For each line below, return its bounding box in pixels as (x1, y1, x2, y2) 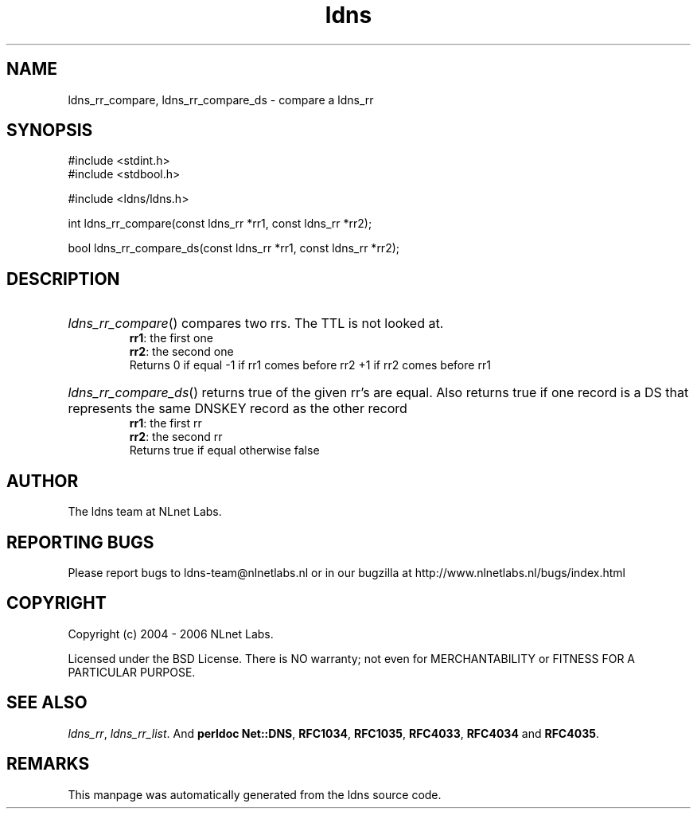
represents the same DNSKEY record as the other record (68, 400, 407, 417)
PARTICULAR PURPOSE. (68, 665, 196, 679)
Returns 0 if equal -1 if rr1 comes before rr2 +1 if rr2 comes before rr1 (129, 358, 491, 372)
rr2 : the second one (129, 345, 234, 359)
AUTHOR (6, 470, 79, 491)
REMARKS (6, 754, 90, 774)
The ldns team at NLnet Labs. (68, 505, 222, 519)
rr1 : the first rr (129, 416, 202, 431)
